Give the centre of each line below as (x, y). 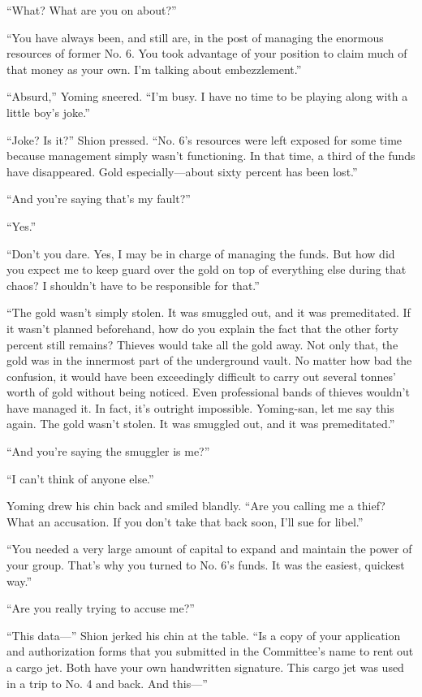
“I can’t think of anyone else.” (80, 478)
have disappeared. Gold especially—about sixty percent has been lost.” (182, 171)
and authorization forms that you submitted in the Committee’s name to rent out (210, 651)
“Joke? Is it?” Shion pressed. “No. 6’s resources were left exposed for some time (205, 139)
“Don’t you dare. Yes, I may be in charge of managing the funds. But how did (201, 253)
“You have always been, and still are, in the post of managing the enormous (195, 37)
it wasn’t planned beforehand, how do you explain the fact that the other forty (202, 328)
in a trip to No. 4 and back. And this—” (107, 683)
